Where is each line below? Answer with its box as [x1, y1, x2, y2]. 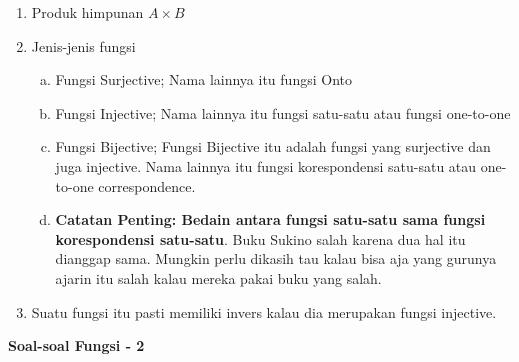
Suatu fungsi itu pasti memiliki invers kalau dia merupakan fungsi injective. [31, 301, 497, 322]
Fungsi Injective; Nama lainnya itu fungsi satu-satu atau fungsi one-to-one [55, 102, 511, 123]
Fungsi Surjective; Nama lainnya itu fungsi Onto [55, 69, 352, 90]
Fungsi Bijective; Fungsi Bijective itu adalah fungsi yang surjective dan [55, 136, 491, 157]
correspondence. [98, 175, 196, 196]
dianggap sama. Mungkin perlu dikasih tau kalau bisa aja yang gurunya [55, 248, 497, 269]
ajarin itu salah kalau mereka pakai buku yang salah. [55, 267, 382, 288]
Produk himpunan [31, 2, 144, 22]
